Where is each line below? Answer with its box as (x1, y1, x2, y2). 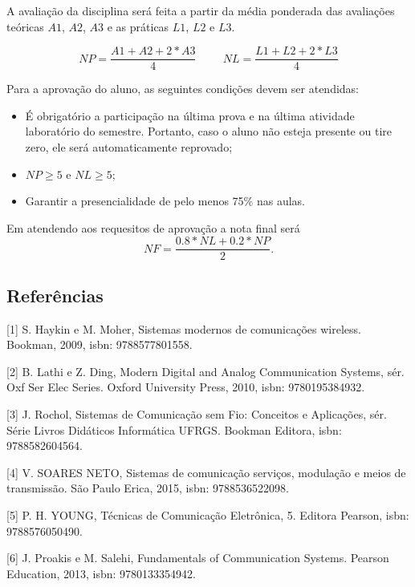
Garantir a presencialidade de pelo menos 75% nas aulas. (25, 192, 305, 209)
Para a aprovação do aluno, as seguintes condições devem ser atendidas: (6, 80, 360, 97)
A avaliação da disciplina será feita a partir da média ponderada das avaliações (6, 2, 395, 18)
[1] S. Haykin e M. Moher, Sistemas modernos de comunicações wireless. (6, 320, 361, 337)
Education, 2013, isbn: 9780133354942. (6, 565, 196, 581)
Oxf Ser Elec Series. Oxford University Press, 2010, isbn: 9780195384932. (6, 379, 365, 395)
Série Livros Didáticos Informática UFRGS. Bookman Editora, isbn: (6, 421, 342, 438)
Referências (6, 282, 104, 307)
